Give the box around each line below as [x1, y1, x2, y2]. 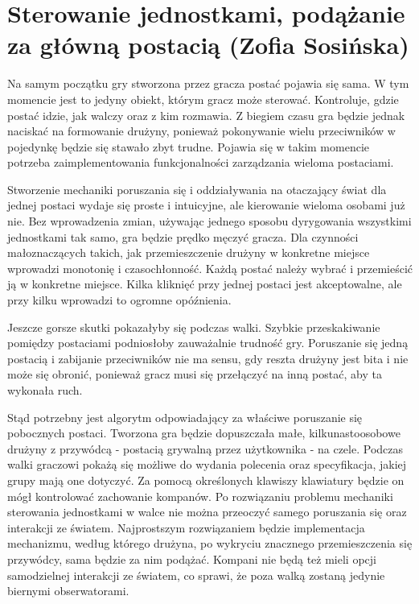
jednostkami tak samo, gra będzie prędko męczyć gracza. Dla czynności [7, 228, 359, 245]
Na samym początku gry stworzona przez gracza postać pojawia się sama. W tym [7, 75, 409, 92]
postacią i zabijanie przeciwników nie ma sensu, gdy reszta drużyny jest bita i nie [7, 350, 409, 366]
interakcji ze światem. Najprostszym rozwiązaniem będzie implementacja [7, 519, 365, 536]
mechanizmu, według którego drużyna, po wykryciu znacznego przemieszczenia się [7, 535, 413, 552]
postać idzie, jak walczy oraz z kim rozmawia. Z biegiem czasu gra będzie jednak [7, 106, 405, 123]
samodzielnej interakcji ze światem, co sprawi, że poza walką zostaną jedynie [7, 566, 385, 583]
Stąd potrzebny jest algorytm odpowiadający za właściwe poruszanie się [7, 408, 363, 425]
